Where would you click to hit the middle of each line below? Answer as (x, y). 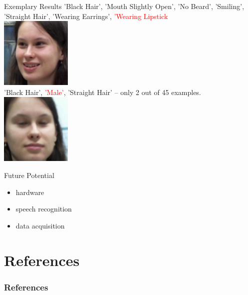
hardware (30, 192)
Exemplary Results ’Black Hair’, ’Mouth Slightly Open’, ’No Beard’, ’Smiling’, (124, 6)
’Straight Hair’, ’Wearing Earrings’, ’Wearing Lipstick (86, 16)
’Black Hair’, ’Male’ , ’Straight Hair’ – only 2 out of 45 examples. (103, 92)
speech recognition (44, 209)
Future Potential (29, 175)
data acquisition (40, 225)
